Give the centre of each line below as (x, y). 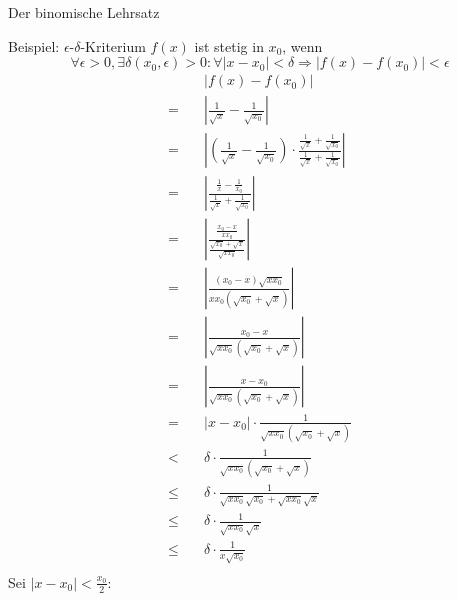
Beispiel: (34, 45)
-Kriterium (113, 45)
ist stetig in (229, 45)
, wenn (302, 45)
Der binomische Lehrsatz (84, 12)
